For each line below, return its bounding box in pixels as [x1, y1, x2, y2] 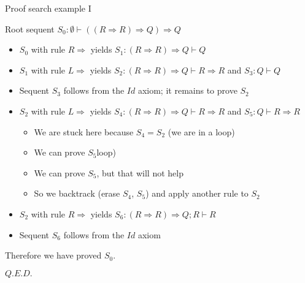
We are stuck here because [34, 125, 134, 138]
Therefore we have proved [5, 249, 102, 262]
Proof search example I [5, 2, 91, 14]
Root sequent [5, 22, 55, 35]
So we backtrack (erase [34, 187, 120, 200]
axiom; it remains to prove [137, 84, 237, 97]
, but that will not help [96, 166, 183, 179]
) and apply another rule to [145, 187, 249, 200]
